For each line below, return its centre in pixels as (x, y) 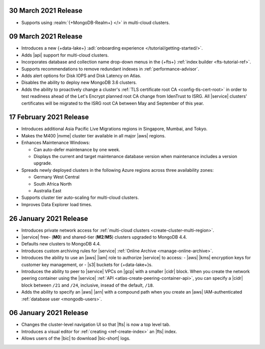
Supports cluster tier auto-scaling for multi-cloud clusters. (80, 198)
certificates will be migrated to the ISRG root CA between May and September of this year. (113, 103)
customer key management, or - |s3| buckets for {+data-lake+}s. (87, 265)
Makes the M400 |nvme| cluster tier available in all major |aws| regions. (93, 135)
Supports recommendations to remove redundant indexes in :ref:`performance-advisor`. (110, 69)
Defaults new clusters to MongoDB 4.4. (61, 244)
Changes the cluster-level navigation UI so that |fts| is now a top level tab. (96, 324)
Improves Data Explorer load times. (57, 204)
